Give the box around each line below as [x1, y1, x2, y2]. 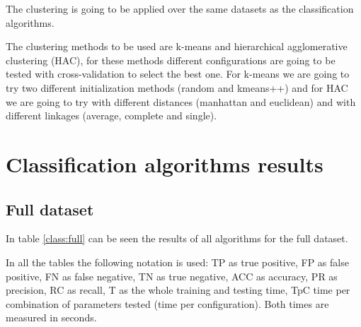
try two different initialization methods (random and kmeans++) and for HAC [6, 80, 348, 95]
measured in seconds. [6, 310, 97, 325]
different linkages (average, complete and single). [6, 108, 217, 123]
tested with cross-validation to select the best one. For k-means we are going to [6, 66, 350, 81]
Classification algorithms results [6, 149, 323, 178]
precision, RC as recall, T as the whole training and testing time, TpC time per [6, 283, 350, 297]
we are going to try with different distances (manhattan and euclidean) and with [6, 94, 356, 109]
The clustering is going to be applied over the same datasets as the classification [6, 1, 354, 16]
